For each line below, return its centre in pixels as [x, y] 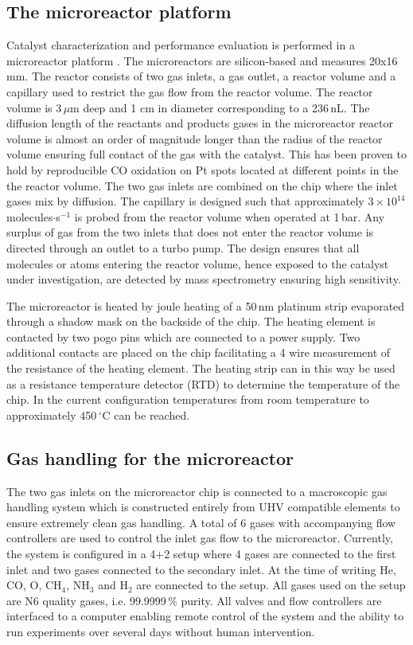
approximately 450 [52, 414]
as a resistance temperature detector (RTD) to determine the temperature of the [203, 383]
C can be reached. [146, 414]
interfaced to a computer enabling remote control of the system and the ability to [205, 616]
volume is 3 [34, 107]
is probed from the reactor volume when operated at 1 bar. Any [230, 216]
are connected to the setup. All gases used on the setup [271, 585]
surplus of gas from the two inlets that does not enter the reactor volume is [190, 232]
